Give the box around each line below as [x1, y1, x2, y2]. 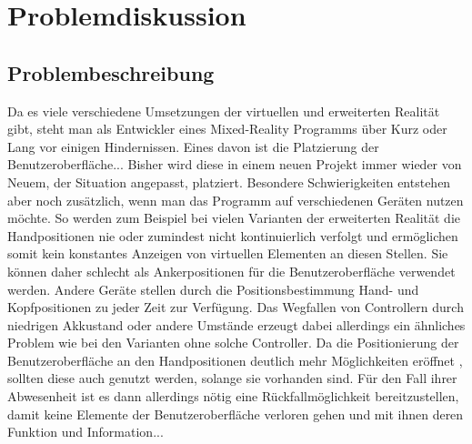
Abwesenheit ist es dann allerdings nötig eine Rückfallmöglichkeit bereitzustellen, [7, 387, 459, 406]
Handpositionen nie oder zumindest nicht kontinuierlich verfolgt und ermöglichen [7, 226, 458, 245]
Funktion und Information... [7, 422, 164, 441]
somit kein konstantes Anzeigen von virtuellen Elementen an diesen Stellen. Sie [7, 244, 448, 263]
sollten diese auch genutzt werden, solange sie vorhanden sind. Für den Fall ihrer [7, 368, 457, 388]
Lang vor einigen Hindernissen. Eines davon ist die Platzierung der [7, 136, 379, 156]
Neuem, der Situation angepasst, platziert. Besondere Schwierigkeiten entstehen [7, 172, 451, 191]
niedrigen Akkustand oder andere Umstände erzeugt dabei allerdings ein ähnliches [7, 315, 466, 334]
